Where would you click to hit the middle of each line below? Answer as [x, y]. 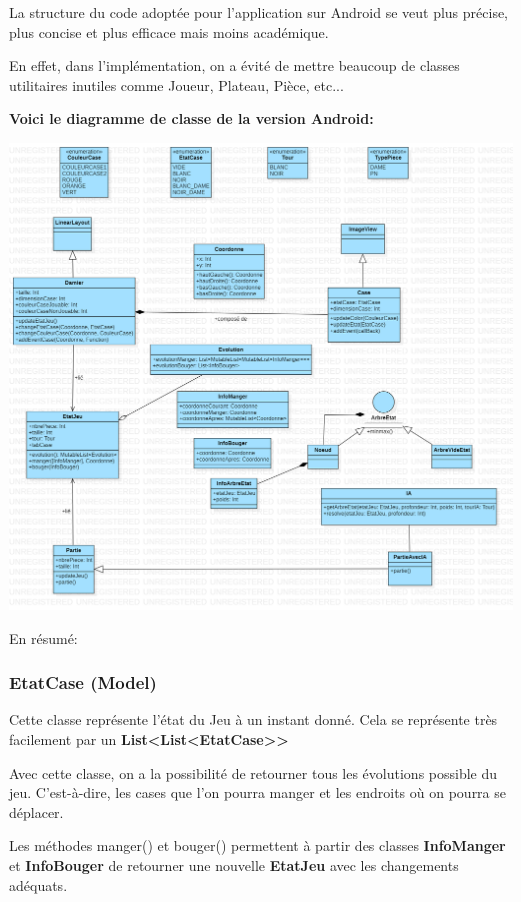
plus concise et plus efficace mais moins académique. [169, 31]
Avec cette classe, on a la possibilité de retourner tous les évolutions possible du [253, 772]
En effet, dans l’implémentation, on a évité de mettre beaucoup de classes [234, 65]
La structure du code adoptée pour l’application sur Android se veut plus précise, [259, 12]
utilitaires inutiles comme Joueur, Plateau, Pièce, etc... [176, 84]
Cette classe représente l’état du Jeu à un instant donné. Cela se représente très [253, 719]
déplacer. [36, 811]
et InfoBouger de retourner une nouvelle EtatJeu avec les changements [234, 865]
